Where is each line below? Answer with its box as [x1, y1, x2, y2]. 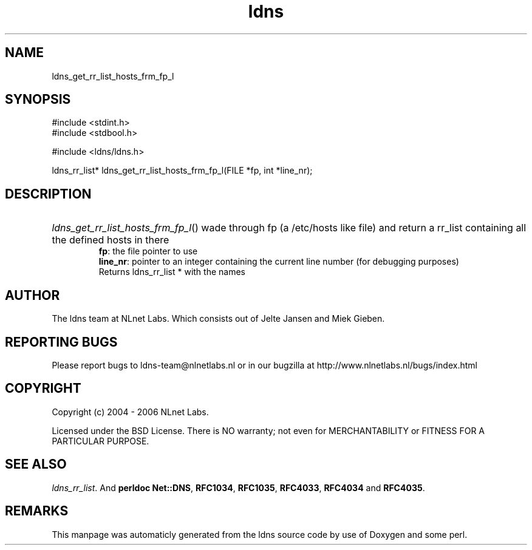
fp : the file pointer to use [98, 246, 198, 257]
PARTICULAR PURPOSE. [52, 435, 149, 446]
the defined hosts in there [52, 234, 169, 246]
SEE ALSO [5, 457, 67, 472]
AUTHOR [5, 287, 60, 303]
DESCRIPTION [5, 186, 92, 202]
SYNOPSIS [5, 92, 71, 107]
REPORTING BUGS [5, 334, 118, 350]
